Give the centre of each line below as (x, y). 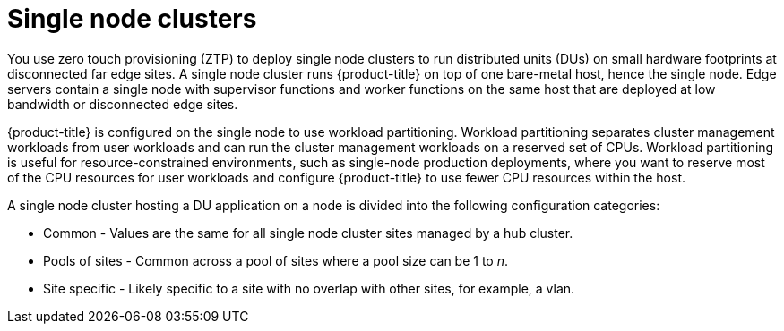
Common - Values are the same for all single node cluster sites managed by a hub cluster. (308, 233)
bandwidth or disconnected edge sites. (123, 104)
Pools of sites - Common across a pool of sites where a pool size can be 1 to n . (276, 260)
